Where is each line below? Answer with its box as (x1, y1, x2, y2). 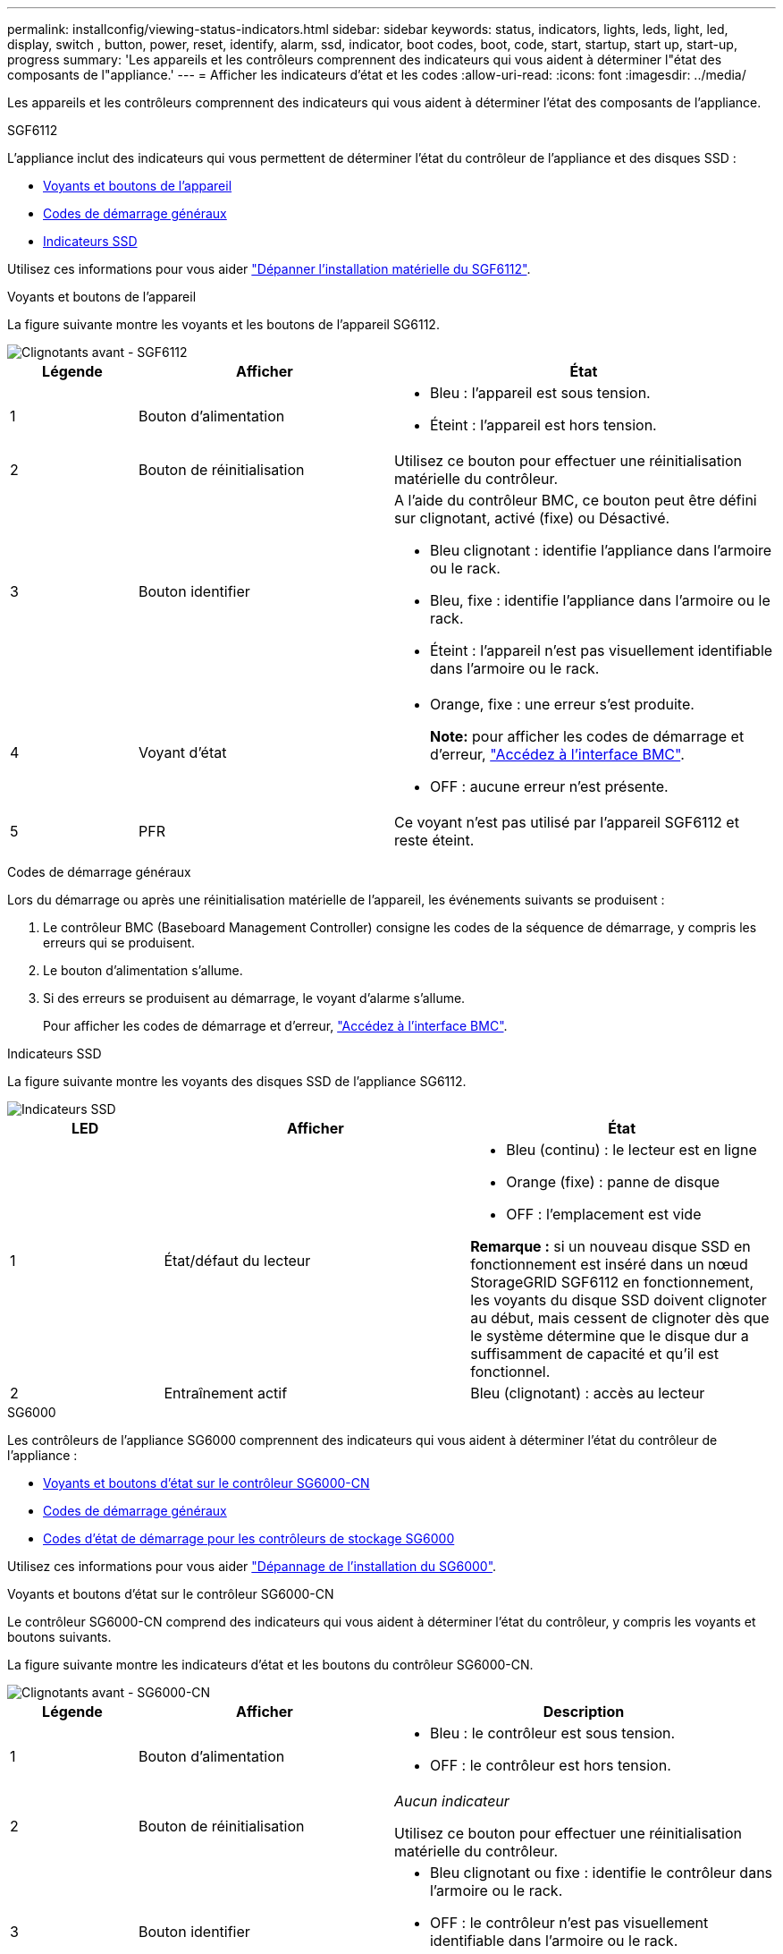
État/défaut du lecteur (164, 1252, 311, 1270)
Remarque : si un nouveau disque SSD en (470, 1237, 751, 1255)
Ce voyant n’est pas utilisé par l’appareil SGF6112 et (393, 813, 739, 831)
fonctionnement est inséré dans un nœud (470, 1255, 748, 1273)
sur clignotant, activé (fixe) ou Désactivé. (393, 509, 670, 527)
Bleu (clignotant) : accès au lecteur (470, 1384, 705, 1402)
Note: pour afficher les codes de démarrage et (429, 727, 745, 745)
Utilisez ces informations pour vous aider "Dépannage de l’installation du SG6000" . (7, 1559, 497, 1574)
